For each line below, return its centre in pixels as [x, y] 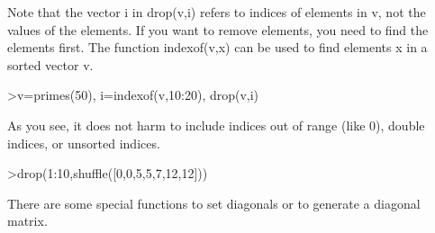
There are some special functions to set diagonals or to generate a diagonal [214, 203]
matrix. [27, 221]
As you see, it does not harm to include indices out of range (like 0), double [216, 125]
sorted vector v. [50, 64]
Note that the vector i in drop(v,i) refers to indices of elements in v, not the [217, 12]
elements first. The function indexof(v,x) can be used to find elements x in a [217, 47]
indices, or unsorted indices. [84, 143]
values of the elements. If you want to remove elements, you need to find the [218, 29]
